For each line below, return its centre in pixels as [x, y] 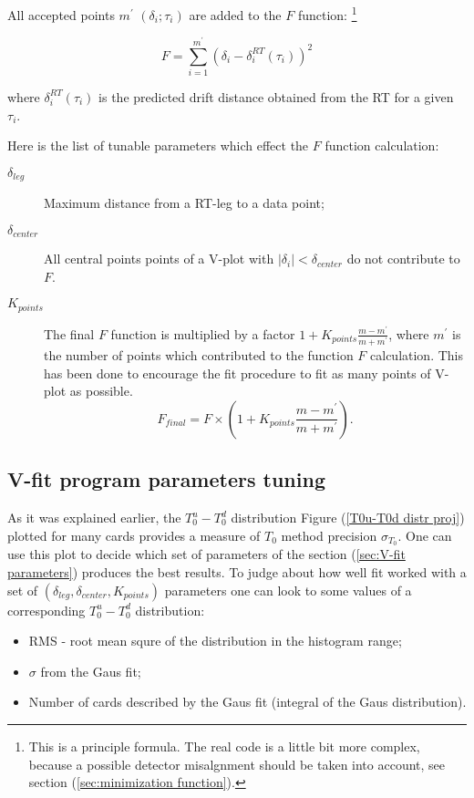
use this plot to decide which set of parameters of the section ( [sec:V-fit [206, 554]
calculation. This [417, 355]
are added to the [235, 14]
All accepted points [61, 14]
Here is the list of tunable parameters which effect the [158, 145]
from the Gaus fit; [91, 671]
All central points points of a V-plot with [159, 259]
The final [69, 333]
